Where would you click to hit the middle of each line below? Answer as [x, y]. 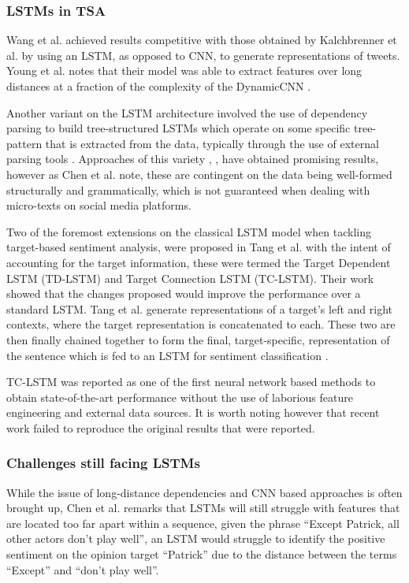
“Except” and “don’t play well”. [83, 569]
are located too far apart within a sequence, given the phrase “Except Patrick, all [203, 523]
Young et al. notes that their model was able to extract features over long [184, 71]
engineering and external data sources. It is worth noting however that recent [193, 412]
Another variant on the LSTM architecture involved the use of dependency [187, 112]
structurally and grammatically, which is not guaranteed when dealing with [188, 189]
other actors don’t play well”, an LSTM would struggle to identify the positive [196, 538]
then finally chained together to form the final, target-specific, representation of [198, 339]
